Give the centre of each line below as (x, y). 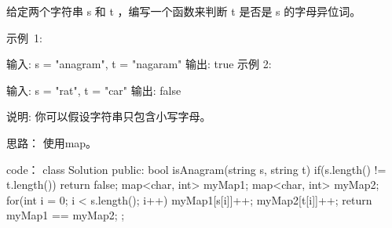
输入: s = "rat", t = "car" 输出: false (94, 90)
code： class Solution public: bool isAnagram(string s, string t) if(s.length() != (196, 169)
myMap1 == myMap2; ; (66, 215)
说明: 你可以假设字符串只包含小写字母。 (109, 116)
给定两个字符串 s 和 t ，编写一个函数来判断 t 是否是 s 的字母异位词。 (184, 11)
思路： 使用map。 (52, 142)
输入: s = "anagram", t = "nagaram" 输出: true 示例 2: (139, 64)
